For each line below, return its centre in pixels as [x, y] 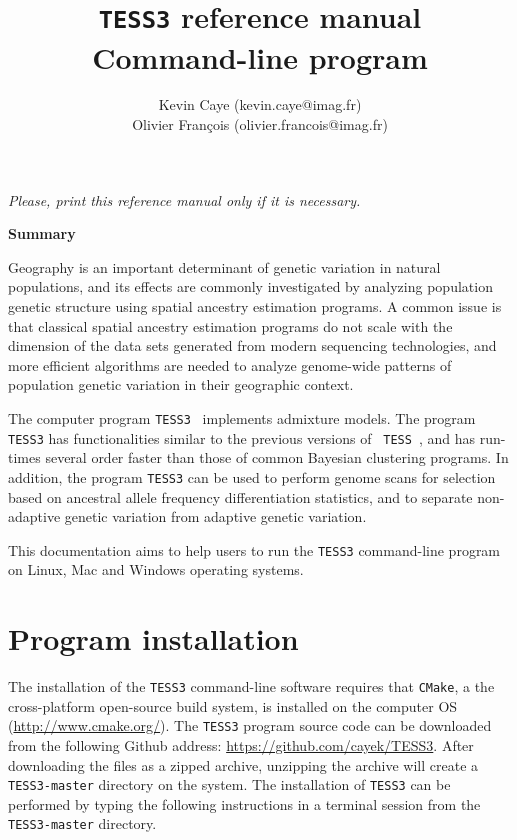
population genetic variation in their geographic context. [181, 384]
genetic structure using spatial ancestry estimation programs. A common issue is [255, 306]
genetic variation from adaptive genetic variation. [215, 516]
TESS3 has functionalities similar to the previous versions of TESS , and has [241, 437]
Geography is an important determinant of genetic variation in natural [224, 266]
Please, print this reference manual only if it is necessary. [184, 199]
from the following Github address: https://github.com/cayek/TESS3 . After [241, 745]
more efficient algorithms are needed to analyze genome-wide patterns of [230, 364]
